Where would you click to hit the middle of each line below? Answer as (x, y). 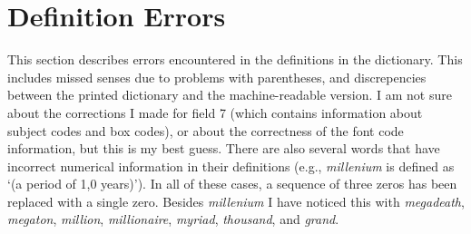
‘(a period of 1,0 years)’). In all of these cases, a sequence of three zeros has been (232, 184)
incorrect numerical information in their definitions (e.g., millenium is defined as (231, 166)
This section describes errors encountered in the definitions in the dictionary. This (235, 59)
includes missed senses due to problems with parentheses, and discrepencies (217, 77)
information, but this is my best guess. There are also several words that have (224, 148)
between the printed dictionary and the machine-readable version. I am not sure (230, 95)
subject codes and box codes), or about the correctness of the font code (206, 130)
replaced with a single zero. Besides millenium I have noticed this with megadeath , (236, 201)
